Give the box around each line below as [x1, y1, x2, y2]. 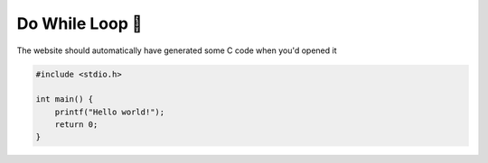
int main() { [35, 95, 94, 104]
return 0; [54, 120, 99, 130]
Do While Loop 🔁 [16, 14, 143, 33]
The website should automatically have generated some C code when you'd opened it [16, 45, 337, 56]
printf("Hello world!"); [54, 106, 165, 117]
